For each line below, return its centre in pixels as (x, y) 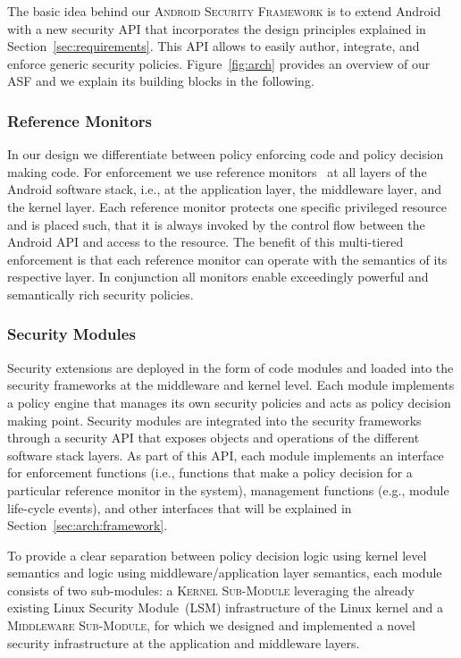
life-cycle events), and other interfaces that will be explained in (180, 507)
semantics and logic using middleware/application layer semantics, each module (225, 573)
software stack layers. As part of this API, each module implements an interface (226, 455)
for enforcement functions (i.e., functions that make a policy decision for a (210, 472)
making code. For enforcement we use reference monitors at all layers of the (217, 171)
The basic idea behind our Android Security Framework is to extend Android (224, 11)
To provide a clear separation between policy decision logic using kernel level (217, 555)
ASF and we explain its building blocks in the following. (161, 81)
